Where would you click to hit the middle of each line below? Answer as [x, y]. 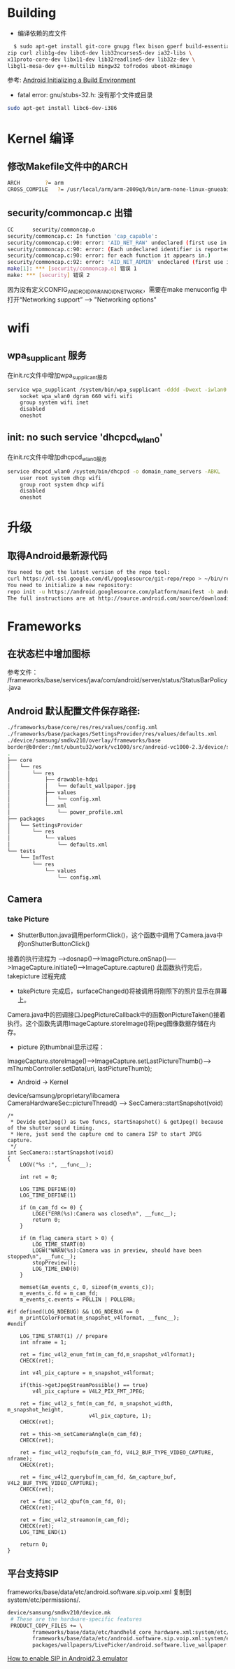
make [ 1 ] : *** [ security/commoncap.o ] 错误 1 [72, 269]
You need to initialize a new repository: [70, 585]
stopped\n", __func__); [42, 1257]
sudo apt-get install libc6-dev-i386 [62, 108]
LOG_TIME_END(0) [56, 1269]
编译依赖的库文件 [42, 33]
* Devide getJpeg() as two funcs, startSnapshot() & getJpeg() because [117, 1122]
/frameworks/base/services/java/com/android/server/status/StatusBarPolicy [117, 679]
